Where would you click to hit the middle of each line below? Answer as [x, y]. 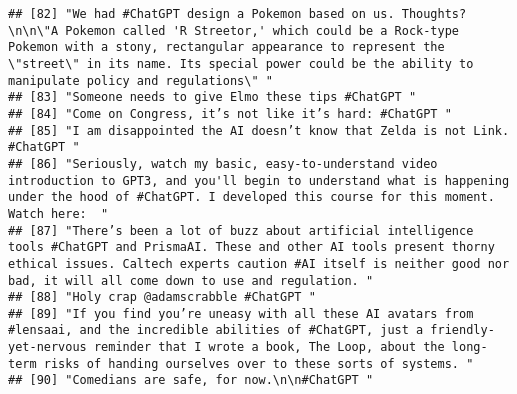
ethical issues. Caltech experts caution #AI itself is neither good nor [259, 263]
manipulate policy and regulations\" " [140, 80]
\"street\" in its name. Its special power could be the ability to [241, 63]
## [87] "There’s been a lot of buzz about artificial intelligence [241, 230]
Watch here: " [58, 213]
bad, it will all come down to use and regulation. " [191, 280]
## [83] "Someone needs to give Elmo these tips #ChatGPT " [212, 97]
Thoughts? [434, 14]
